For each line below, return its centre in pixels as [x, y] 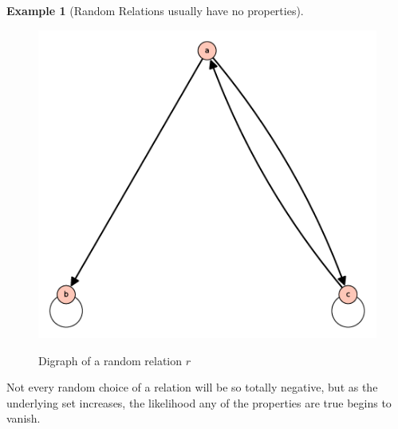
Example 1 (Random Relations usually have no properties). [155, 10]
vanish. [24, 418]
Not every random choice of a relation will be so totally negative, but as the [192, 387]
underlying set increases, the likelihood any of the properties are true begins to [199, 402]
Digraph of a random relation [110, 360]
